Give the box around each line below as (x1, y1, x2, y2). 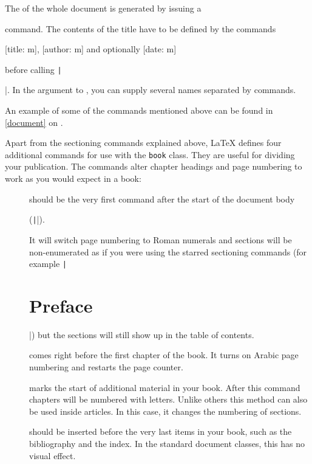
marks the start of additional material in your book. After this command (29, 381, 300, 393)
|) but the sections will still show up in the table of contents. (29, 328, 254, 341)
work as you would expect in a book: (5, 172, 141, 185)
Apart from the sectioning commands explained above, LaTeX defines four (5, 136, 282, 149)
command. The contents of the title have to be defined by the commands (5, 22, 276, 35)
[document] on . (5, 116, 63, 128)
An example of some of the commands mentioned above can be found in (5, 104, 273, 117)
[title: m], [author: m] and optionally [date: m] (5, 43, 177, 55)
